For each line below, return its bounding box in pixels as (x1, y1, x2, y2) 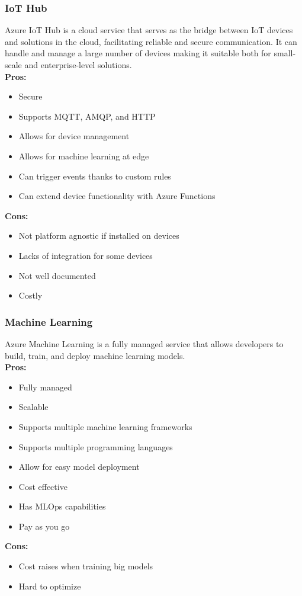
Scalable (18, 400, 49, 413)
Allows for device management (18, 130, 130, 142)
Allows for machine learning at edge (18, 149, 149, 162)
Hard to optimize (18, 579, 81, 592)
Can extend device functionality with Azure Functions (18, 190, 216, 202)
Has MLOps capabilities (18, 500, 106, 512)
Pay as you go (18, 520, 70, 532)
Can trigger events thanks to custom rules (18, 169, 171, 182)
